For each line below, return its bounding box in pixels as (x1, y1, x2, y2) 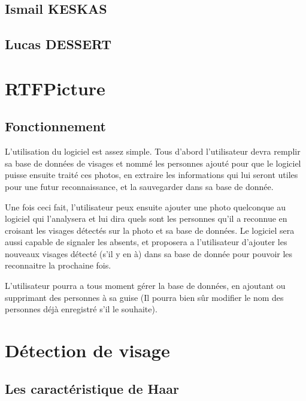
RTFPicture (5, 76, 105, 100)
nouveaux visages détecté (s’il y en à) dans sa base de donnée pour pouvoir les (5, 247, 293, 260)
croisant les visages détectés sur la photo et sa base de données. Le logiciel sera (5, 224, 295, 236)
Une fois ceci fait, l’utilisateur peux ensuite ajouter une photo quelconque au (5, 200, 286, 213)
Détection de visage (5, 338, 170, 363)
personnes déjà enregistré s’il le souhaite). (5, 303, 157, 315)
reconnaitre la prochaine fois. (5, 259, 111, 272)
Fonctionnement (5, 117, 106, 135)
